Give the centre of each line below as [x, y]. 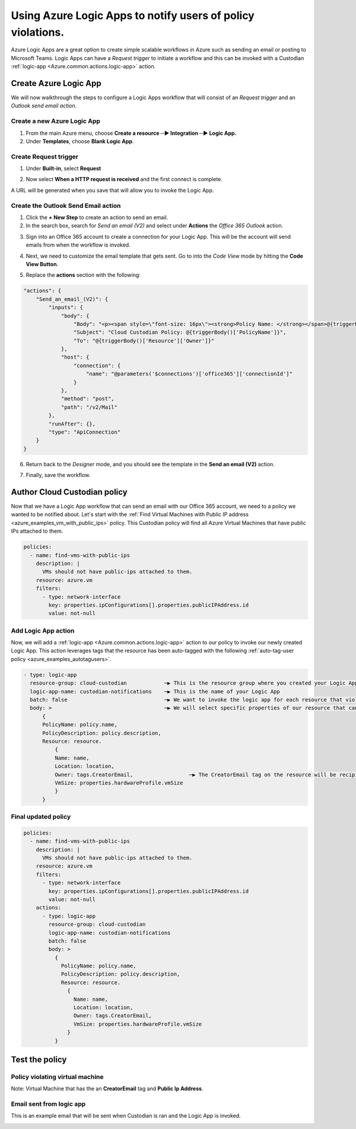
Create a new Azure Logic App [56, 121]
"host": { [75, 357]
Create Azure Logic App [56, 83]
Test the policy [39, 1060]
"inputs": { [66, 308]
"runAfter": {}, [72, 424]
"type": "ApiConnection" [85, 432]
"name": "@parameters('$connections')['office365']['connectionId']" [190, 374]
